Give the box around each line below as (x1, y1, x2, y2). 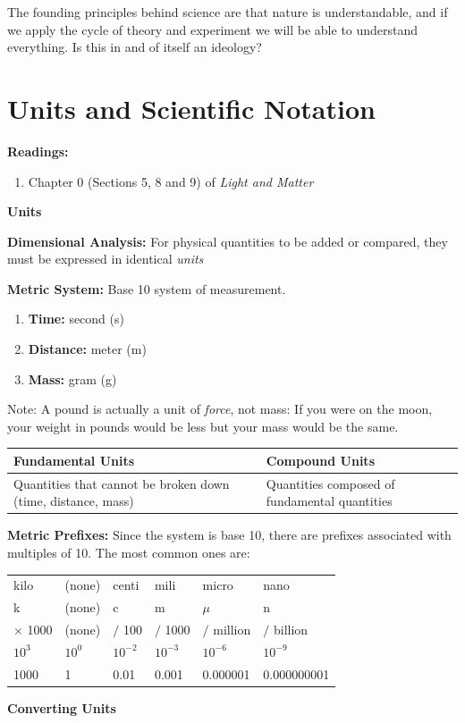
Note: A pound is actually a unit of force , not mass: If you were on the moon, (7, 399, 433, 418)
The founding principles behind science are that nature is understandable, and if (7, 3, 448, 21)
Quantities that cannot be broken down (13, 474, 230, 492)
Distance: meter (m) (28, 340, 147, 358)
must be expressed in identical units (7, 249, 204, 268)
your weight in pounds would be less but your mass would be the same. (7, 416, 399, 435)
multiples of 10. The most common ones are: (7, 543, 250, 562)
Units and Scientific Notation (7, 89, 376, 126)
